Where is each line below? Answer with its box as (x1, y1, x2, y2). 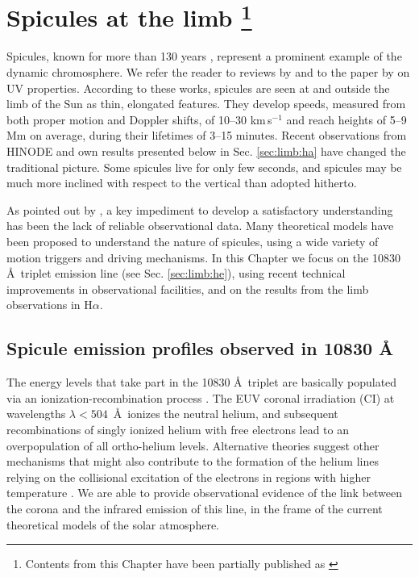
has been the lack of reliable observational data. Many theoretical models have (6, 217, 394, 234)
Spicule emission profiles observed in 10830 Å (6, 336, 394, 361)
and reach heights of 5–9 (286, 111, 407, 128)
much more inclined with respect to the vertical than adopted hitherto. (6, 174, 357, 191)
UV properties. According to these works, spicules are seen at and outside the (6, 79, 390, 96)
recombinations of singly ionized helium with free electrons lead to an (6, 420, 350, 437)
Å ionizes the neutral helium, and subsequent (113, 405, 338, 422)
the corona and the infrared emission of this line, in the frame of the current (6, 500, 383, 516)
